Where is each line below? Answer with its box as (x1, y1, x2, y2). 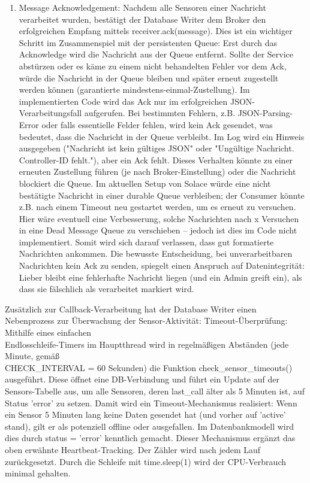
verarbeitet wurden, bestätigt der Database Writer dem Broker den (19, 13, 266, 25)
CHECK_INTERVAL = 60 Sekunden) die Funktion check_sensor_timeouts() (5, 361, 293, 373)
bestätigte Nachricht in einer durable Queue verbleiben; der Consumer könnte (19, 189, 305, 201)
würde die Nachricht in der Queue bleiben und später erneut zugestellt (19, 71, 279, 84)
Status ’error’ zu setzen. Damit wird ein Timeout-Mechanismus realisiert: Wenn (5, 396, 297, 409)
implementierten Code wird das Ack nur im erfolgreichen (19, 95, 228, 107)
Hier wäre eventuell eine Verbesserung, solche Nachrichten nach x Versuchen (19, 212, 299, 224)
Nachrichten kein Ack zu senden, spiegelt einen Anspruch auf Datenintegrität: (19, 259, 305, 272)
